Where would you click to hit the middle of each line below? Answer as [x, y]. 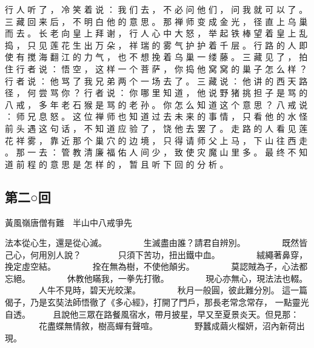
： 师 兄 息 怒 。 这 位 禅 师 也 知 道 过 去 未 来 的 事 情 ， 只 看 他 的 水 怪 [156, 116]
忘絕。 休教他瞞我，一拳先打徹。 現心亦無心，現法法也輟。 [156, 278]
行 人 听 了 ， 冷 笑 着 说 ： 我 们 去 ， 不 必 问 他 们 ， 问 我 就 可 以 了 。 [156, 9]
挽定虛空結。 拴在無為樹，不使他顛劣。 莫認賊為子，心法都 [156, 266]
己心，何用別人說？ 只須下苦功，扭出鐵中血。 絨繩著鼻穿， [156, 254]
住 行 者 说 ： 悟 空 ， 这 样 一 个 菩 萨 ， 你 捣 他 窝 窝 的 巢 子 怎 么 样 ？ [156, 68]
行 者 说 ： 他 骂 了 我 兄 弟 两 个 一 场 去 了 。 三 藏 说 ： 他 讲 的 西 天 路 [156, 80]
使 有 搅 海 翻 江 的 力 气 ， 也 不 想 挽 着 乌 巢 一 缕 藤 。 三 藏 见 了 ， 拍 [156, 57]
